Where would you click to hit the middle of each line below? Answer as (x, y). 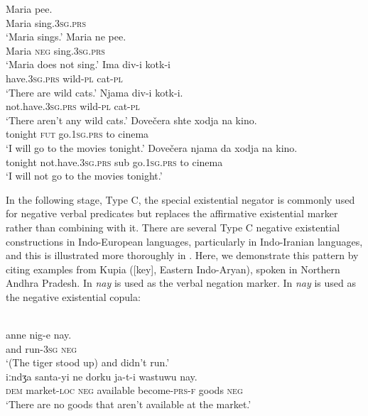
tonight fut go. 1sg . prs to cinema (77, 134)
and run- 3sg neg (42, 348)
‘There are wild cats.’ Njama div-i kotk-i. (94, 92)
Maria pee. (29, 9)
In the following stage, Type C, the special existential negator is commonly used (180, 199)
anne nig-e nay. (39, 335)
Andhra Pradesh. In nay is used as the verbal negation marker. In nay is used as (181, 283)
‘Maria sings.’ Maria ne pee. (66, 37)
